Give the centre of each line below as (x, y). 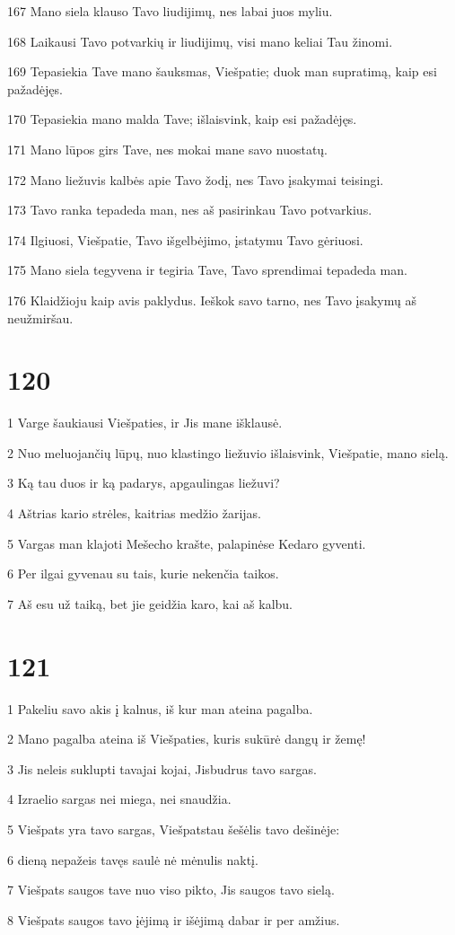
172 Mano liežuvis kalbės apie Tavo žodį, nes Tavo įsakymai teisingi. (196, 179)
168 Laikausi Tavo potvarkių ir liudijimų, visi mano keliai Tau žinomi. (200, 41)
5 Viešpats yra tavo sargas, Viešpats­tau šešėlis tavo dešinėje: (174, 829)
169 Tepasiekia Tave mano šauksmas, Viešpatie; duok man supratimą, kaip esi (222, 71)
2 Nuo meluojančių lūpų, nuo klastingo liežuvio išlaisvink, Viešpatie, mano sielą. (228, 452)
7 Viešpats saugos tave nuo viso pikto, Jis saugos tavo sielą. (171, 890)
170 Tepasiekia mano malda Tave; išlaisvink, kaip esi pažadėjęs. (182, 119)
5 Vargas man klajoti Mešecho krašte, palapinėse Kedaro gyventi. (187, 543)
